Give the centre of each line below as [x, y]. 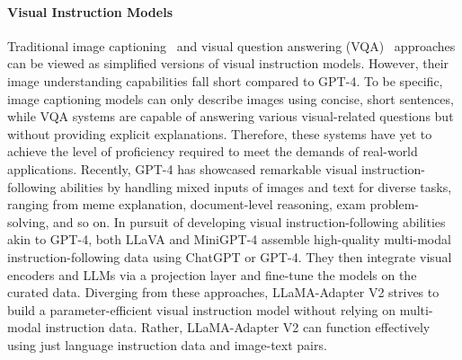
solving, [28, 221]
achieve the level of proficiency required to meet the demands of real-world [213, 151]
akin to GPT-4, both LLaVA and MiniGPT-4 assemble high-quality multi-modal [229, 239]
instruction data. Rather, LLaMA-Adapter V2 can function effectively [238, 327]
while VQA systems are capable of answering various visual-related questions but [231, 116]
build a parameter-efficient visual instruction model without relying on [202, 309]
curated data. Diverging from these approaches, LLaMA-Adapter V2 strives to [223, 292]
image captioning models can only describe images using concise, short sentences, [231, 98]
